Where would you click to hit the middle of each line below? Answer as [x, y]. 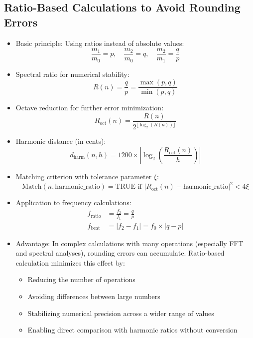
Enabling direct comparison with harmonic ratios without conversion [132, 330]
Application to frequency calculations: [73, 202]
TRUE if [128, 187]
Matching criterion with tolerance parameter [84, 176]
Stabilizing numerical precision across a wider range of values [121, 313]
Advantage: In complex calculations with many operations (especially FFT [129, 243]
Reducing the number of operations [81, 279]
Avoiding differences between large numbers [94, 296]
